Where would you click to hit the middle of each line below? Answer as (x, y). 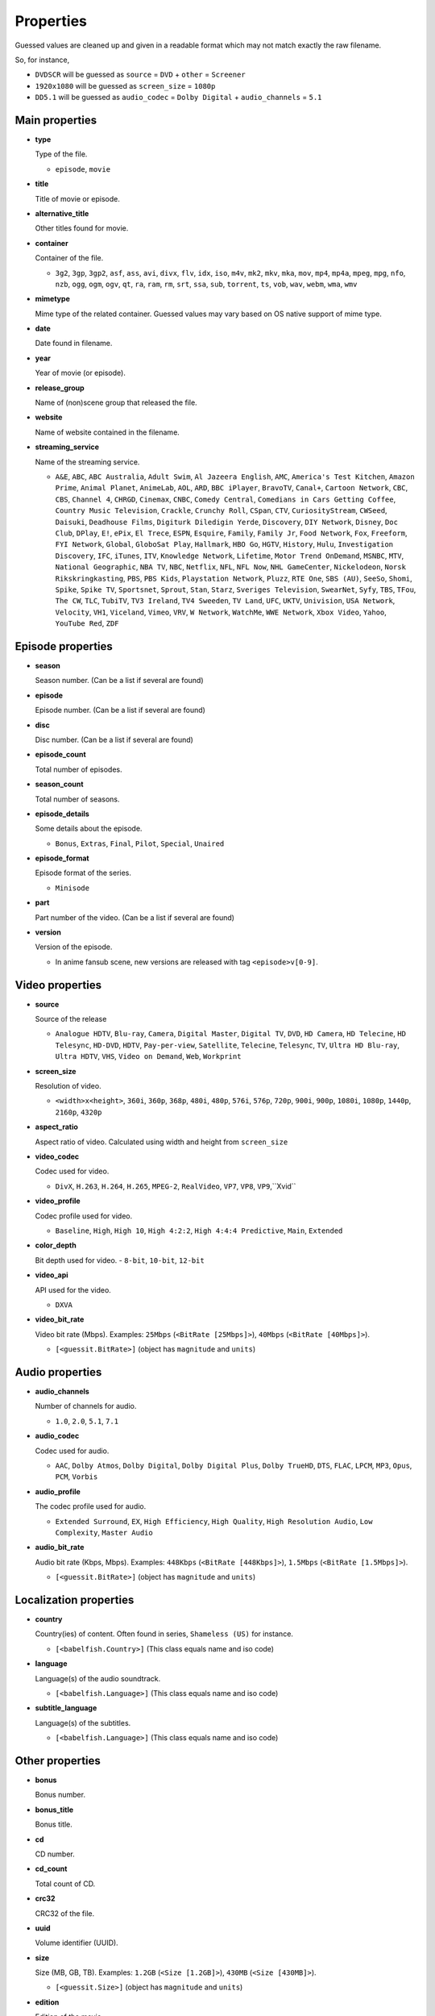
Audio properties (58, 1372)
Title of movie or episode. (78, 198)
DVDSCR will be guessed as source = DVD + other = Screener (140, 75)
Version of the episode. (74, 947)
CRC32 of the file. (65, 1913)
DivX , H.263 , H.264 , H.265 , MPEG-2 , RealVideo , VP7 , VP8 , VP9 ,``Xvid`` (176, 1186)
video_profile (58, 1201)
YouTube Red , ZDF (87, 623)
